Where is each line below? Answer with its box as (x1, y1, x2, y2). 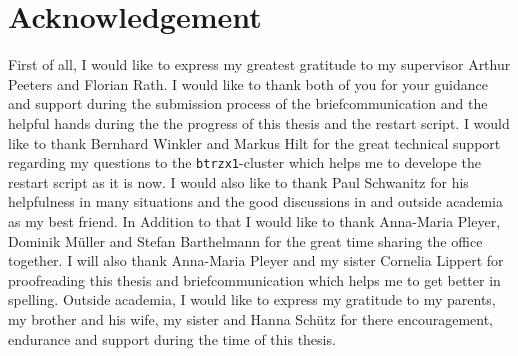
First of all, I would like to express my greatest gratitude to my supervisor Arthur (8, 54, 511, 75)
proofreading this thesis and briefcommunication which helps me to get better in (8, 269, 501, 290)
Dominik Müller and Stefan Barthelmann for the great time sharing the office (8, 230, 483, 251)
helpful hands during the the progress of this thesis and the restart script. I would (8, 112, 510, 133)
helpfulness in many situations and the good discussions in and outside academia (8, 191, 503, 212)
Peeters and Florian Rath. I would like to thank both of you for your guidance (8, 73, 488, 94)
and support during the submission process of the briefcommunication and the (8, 93, 488, 114)
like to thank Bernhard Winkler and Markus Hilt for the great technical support (8, 132, 501, 153)
